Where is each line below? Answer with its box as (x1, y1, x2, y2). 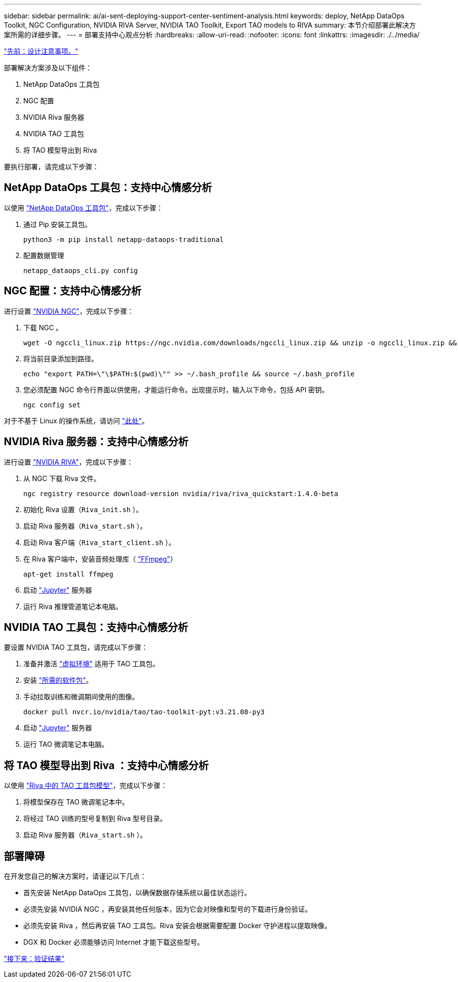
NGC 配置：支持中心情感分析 (4, 285, 142, 297)
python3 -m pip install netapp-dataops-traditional (23, 235, 224, 243)
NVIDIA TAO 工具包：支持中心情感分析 (4, 621, 188, 633)
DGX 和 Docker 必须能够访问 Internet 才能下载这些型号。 (23, 938, 204, 947)
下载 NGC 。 (23, 323, 63, 332)
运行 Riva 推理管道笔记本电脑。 (23, 602, 122, 611)
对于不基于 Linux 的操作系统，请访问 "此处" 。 (4, 416, 149, 425)
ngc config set (23, 401, 81, 409)
